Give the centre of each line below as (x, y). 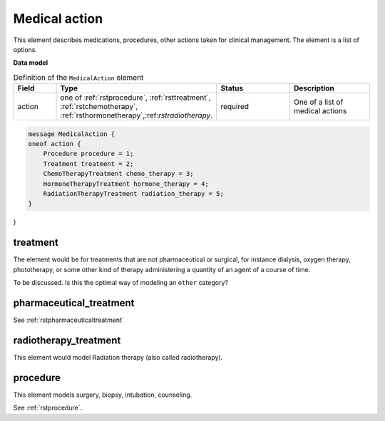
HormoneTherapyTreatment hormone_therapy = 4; (126, 184)
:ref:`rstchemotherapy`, (99, 107)
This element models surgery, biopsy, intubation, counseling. (103, 395)
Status (232, 88)
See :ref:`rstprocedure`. (48, 408)
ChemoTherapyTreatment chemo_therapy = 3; (118, 174)
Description (314, 88)
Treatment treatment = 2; (88, 163)
